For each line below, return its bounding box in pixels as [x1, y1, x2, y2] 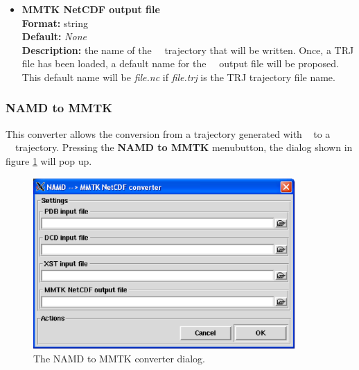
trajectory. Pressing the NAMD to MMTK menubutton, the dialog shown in [15, 140, 353, 155]
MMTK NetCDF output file [21, 2, 160, 16]
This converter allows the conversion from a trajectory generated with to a [6, 126, 331, 141]
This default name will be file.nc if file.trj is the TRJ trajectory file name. [21, 69, 335, 84]
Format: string [21, 15, 89, 30]
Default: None [21, 29, 87, 44]
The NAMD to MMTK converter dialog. [33, 351, 205, 365]
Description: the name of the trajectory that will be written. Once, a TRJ [21, 42, 354, 57]
